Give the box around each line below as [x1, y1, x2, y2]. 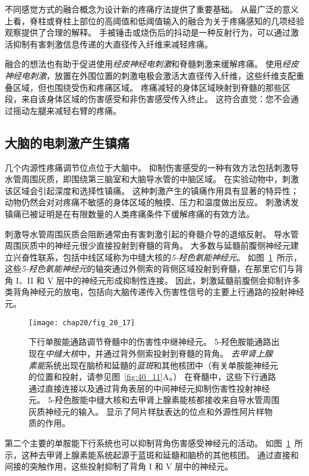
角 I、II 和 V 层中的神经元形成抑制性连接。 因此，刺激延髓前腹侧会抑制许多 [5, 274, 301, 286]
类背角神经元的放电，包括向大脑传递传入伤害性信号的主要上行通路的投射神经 [5, 285, 304, 298]
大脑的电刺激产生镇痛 [5, 133, 130, 151]
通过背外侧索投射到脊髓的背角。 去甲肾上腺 [103, 347, 273, 359]
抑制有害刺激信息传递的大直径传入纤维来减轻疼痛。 [12, 37, 213, 50]
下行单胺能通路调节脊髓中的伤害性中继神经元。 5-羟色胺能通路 [29, 335, 272, 348]
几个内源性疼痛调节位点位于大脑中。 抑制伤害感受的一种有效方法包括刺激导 [5, 161, 299, 173]
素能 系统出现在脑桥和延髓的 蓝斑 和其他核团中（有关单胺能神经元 [29, 358, 278, 371]
